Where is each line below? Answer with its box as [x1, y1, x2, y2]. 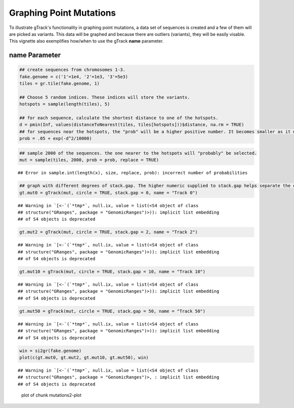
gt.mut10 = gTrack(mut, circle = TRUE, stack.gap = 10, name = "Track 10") [19, 269, 206, 274]
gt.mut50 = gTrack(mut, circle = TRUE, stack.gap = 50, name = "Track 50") [19, 308, 206, 314]
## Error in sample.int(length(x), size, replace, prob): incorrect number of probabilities [18, 170, 248, 176]
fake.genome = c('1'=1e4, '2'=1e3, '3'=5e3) [19, 74, 128, 80]
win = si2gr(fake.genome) [19, 348, 82, 354]
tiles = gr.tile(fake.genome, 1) [19, 81, 100, 86]
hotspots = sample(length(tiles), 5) [19, 101, 110, 107]
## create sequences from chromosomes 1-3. [19, 67, 126, 73]
